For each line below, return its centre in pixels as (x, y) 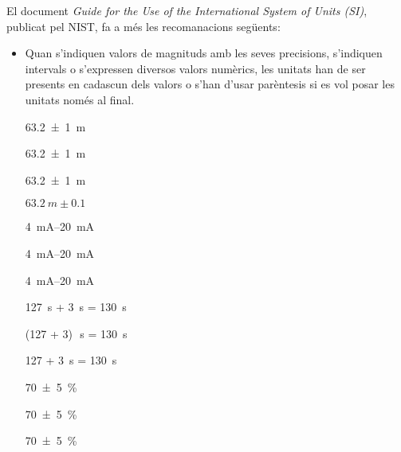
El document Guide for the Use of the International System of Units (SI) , (187, 10)
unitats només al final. (80, 99)
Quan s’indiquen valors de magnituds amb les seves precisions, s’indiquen (204, 53)
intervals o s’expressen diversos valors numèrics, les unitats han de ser (195, 68)
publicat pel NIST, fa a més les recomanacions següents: (143, 26)
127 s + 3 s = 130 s (76, 307)
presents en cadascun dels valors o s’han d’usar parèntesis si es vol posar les (210, 84)
